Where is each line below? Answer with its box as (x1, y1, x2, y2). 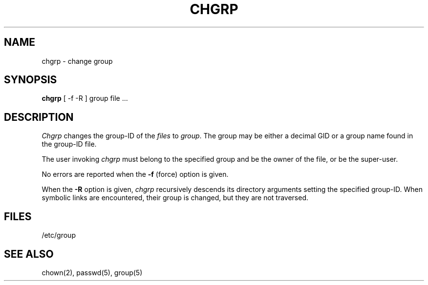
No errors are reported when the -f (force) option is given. (42, 170, 229, 179)
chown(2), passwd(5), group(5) (42, 268, 143, 277)
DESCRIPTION (4, 111, 74, 123)
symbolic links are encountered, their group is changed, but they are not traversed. (42, 193, 309, 202)
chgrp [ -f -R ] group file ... (42, 94, 128, 103)
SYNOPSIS (4, 74, 57, 86)
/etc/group (42, 231, 76, 240)
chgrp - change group (42, 57, 113, 65)
